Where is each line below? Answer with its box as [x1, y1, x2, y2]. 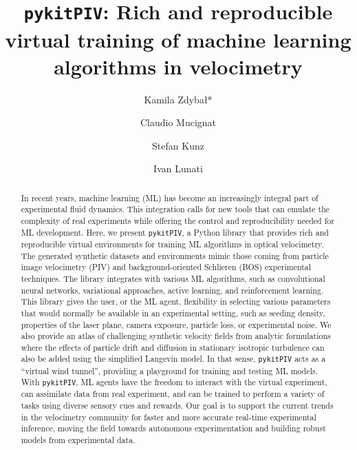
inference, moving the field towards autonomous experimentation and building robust [21, 422, 326, 434]
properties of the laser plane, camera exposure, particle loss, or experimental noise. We [21, 318, 332, 330]
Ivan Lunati [153, 161, 203, 176]
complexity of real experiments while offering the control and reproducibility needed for [21, 215, 334, 227]
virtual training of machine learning [5, 25, 351, 53]
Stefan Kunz [152, 138, 204, 152]
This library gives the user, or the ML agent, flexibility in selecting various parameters [21, 296, 331, 307]
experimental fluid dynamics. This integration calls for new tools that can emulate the [21, 203, 330, 215]
